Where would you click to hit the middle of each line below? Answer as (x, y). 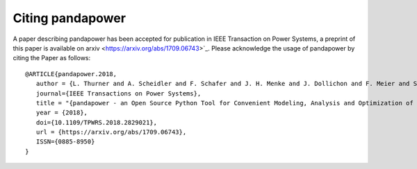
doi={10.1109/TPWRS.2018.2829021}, (97, 122)
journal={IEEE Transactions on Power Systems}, (118, 93)
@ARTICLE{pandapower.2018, (71, 74)
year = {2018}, (62, 113)
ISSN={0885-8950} (65, 142)
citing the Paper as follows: (52, 58)
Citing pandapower (69, 18)
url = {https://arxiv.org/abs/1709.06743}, (111, 132)
